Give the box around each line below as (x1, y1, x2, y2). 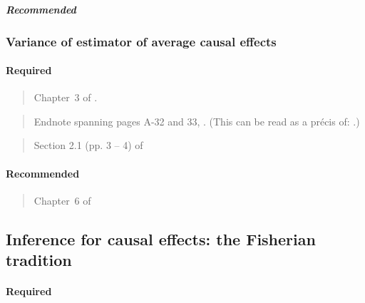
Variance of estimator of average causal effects (6, 32, 277, 50)
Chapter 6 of (34, 192, 91, 207)
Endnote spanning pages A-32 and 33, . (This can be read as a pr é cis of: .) (34, 113, 360, 128)
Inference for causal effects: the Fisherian (6, 227, 316, 250)
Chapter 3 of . (34, 90, 98, 105)
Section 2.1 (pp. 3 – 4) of (34, 138, 143, 153)
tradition (6, 249, 72, 271)
